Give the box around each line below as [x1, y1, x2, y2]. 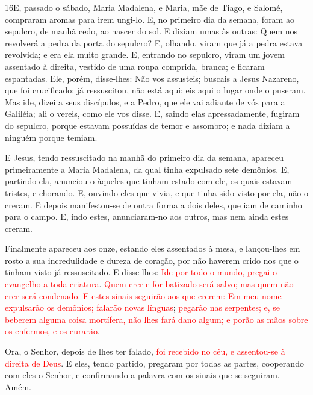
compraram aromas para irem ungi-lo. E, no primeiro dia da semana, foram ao [5, 13, 294, 25]
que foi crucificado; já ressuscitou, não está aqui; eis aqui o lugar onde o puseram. [5, 84, 306, 96]
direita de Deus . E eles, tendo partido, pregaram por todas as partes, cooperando [5, 356, 304, 369]
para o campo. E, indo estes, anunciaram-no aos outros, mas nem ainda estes [5, 210, 289, 223]
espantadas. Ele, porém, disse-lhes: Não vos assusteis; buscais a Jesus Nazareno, [5, 72, 299, 84]
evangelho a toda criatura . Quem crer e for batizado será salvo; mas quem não [5, 278, 294, 290]
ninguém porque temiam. [5, 131, 98, 143]
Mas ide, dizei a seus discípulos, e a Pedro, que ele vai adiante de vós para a [5, 95, 285, 108]
